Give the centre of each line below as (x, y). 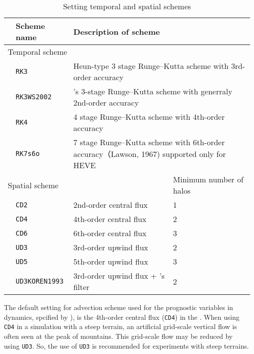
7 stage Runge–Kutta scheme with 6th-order (149, 142)
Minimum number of (208, 179)
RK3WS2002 (34, 97)
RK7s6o (28, 154)
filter (82, 287)
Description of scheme (117, 31)
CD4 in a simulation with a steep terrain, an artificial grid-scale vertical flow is (120, 326)
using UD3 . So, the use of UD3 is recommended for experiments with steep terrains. (127, 345)
